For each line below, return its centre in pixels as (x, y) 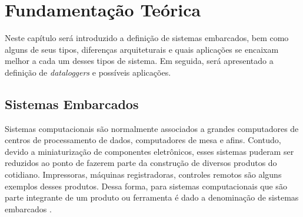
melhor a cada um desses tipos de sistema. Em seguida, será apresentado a (139, 61)
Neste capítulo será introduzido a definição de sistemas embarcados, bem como (147, 38)
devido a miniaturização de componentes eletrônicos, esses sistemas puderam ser (149, 151)
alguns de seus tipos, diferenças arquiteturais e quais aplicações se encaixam (142, 49)
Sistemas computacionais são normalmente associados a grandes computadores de (152, 128)
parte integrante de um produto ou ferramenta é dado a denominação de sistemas (152, 197)
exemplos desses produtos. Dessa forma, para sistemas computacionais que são (146, 186)
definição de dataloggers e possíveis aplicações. (88, 72)
